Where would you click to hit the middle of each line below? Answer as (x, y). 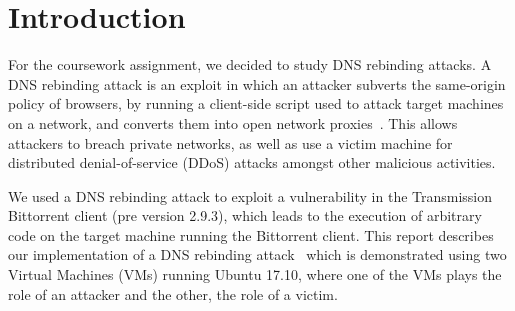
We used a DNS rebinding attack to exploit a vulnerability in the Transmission (250, 195)
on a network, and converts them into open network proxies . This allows (233, 122)
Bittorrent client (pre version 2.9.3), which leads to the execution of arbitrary (245, 215)
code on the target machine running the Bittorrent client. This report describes (251, 234)
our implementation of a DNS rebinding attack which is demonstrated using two (257, 254)
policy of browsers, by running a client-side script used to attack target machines (256, 103)
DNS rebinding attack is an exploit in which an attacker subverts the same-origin (257, 83)
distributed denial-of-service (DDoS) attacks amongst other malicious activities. (252, 162)
